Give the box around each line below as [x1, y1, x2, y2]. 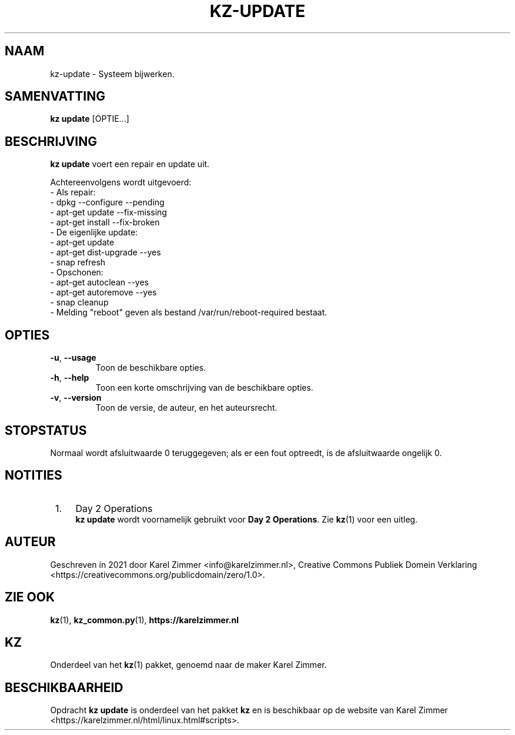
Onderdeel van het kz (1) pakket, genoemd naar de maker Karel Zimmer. [50, 660, 327, 670]
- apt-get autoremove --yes [50, 287, 157, 298]
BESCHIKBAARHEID [5, 680, 123, 695]
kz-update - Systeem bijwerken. [50, 68, 175, 79]
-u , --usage [50, 352, 96, 363]
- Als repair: [50, 187, 96, 198]
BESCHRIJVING [5, 134, 97, 149]
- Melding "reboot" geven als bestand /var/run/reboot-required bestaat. [50, 307, 327, 318]
